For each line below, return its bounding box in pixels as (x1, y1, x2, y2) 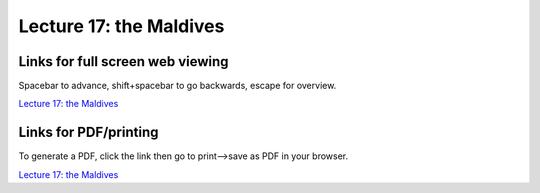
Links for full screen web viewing (18, 53, 229, 70)
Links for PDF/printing (18, 124, 159, 141)
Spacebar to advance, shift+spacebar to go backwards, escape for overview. (18, 80, 337, 92)
